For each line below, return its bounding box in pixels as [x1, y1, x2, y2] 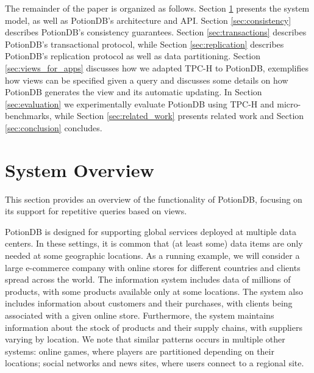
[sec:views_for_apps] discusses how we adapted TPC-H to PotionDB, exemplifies [5, 61, 309, 74]
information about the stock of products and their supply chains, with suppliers [5, 320, 302, 333]
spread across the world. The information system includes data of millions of [5, 273, 291, 286]
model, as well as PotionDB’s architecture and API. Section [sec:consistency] [5, 13, 291, 26]
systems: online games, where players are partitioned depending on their [5, 344, 274, 357]
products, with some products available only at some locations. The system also [5, 284, 303, 297]
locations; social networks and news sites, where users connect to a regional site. [5, 357, 304, 369]
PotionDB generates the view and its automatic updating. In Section [5, 85, 262, 98]
